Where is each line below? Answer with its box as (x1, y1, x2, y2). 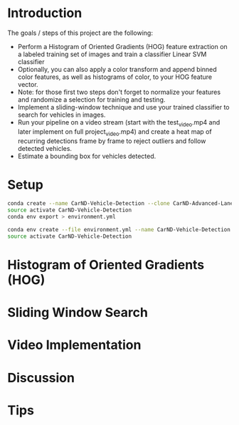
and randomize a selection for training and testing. (17, 95, 166, 104)
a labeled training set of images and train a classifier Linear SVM (17, 50, 207, 58)
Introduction (7, 5, 83, 21)
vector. (17, 80, 38, 88)
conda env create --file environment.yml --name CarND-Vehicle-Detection (7, 226, 231, 234)
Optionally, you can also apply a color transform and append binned (17, 65, 217, 73)
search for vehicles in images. (17, 110, 106, 119)
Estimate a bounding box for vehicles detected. (17, 152, 156, 160)
